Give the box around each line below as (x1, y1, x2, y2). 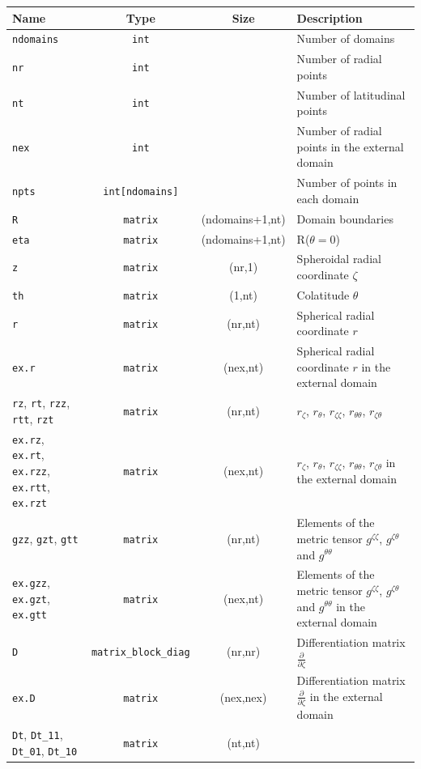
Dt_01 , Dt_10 (12, 741, 78, 758)
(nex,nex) (219, 689, 267, 706)
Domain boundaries (296, 210, 393, 227)
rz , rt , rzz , (12, 394, 70, 411)
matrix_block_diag (91, 647, 190, 659)
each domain (296, 189, 359, 206)
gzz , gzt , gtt (12, 529, 79, 546)
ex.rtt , (12, 478, 50, 495)
